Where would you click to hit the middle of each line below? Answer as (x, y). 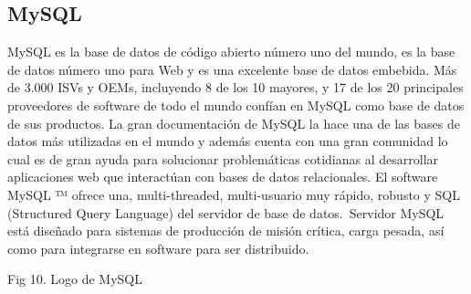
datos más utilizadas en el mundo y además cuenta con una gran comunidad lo (228, 141)
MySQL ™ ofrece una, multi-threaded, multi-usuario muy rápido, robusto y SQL (234, 194)
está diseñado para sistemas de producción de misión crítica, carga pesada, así (226, 231)
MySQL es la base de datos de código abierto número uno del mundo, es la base (231, 52)
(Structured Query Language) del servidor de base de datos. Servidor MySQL (226, 212)
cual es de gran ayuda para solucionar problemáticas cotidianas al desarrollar (223, 158)
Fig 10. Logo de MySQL (75, 279)
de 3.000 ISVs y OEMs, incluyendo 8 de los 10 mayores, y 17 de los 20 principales (235, 87)
